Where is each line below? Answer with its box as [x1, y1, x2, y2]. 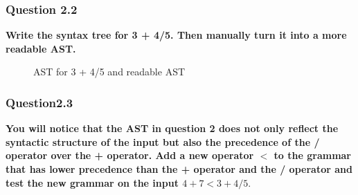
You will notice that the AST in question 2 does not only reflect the [6, 121, 339, 136]
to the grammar [274, 148, 352, 162]
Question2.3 [6, 93, 73, 111]
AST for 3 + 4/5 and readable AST [33, 64, 186, 79]
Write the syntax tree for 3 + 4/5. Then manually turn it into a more [6, 28, 347, 42]
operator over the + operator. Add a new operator [6, 148, 254, 162]
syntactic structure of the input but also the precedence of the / [6, 134, 320, 149]
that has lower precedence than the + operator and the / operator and [6, 162, 352, 176]
